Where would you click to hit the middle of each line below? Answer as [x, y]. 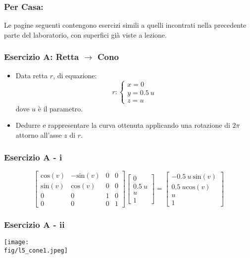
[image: [17, 242]
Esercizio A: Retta [42, 57]
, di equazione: [75, 75]
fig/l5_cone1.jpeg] [36, 250]
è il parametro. [60, 108]
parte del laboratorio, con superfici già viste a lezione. [85, 34]
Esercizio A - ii [34, 224]
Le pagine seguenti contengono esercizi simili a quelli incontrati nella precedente [125, 25]
